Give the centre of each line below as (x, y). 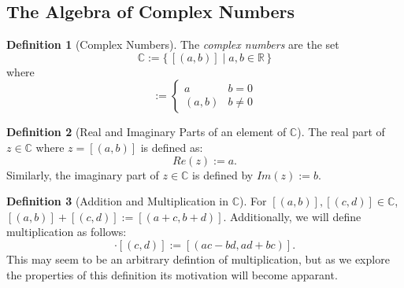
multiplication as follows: (67, 232)
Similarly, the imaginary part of (83, 174)
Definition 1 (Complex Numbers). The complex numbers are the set (173, 44)
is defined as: (172, 147)
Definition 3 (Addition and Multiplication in (118, 201)
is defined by (223, 174)
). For (253, 201)
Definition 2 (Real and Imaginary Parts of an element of (146, 132)
